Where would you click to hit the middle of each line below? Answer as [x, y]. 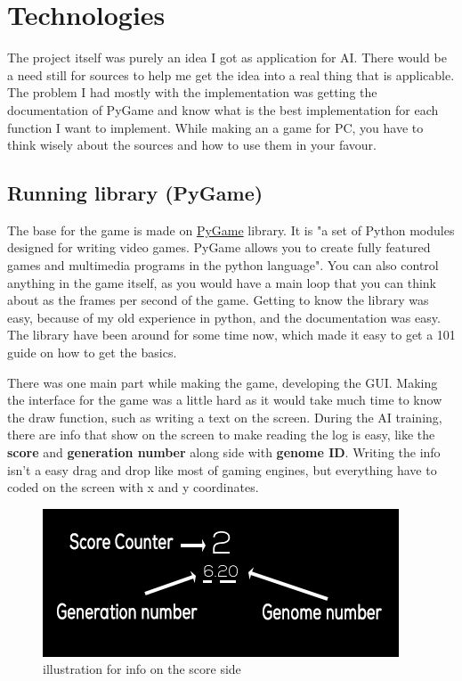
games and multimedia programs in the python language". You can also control [223, 265]
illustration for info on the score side [142, 669]
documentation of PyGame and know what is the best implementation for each [223, 109]
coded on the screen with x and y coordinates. [133, 487]
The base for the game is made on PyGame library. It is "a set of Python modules [231, 230]
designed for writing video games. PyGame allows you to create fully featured [219, 247]
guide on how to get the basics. [92, 353]
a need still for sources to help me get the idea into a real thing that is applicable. [231, 74]
